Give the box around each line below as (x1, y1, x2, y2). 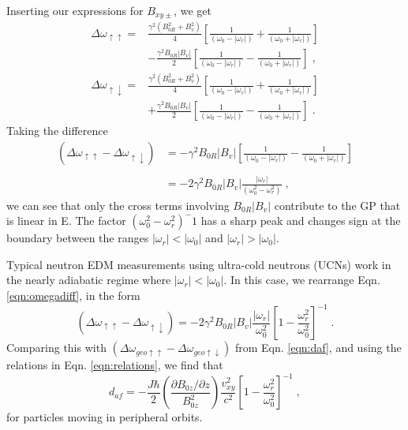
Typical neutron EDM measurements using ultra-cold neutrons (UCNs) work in (6, 256, 391, 272)
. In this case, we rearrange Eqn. (223, 271, 380, 288)
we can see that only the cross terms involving (6, 196, 230, 213)
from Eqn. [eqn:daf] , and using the (234, 339, 402, 356)
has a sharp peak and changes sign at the (200, 212, 401, 229)
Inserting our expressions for (6, 2, 144, 18)
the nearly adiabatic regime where (6, 271, 171, 288)
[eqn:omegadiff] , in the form (6, 287, 140, 304)
